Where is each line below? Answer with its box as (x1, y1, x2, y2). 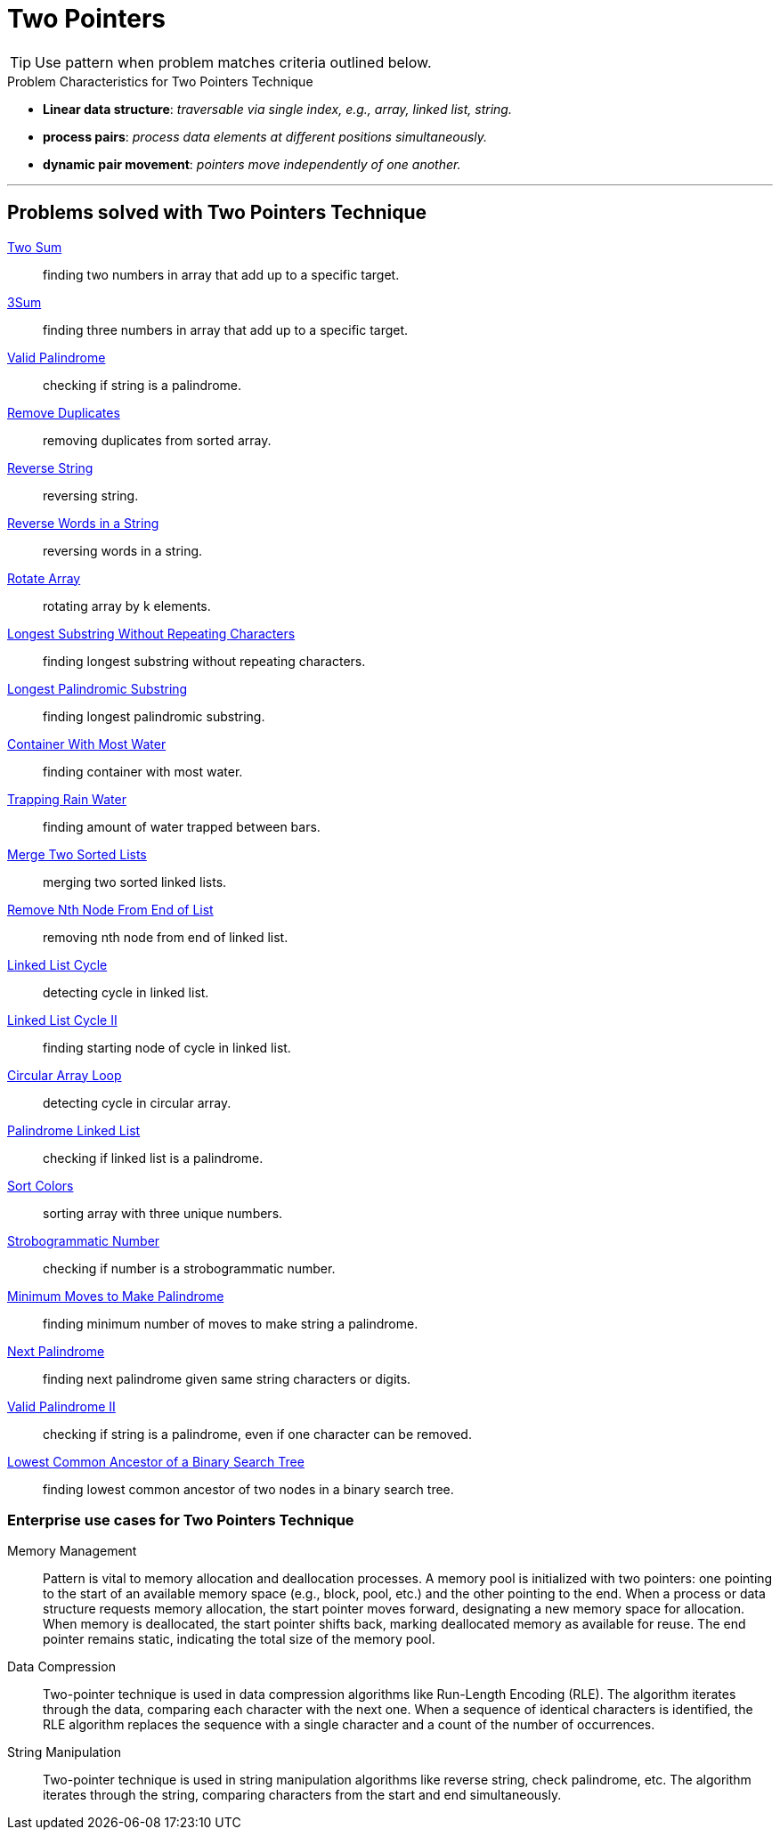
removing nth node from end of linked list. (43, 929, 288, 945)
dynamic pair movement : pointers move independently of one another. (43, 156, 461, 172)
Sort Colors (7, 1177, 74, 1193)
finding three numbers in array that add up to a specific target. (43, 321, 409, 337)
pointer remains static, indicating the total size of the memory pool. (43, 1631, 435, 1647)
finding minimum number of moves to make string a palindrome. (43, 1315, 418, 1331)
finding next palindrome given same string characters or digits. (43, 1370, 411, 1386)
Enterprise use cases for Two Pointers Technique (7, 1510, 354, 1529)
